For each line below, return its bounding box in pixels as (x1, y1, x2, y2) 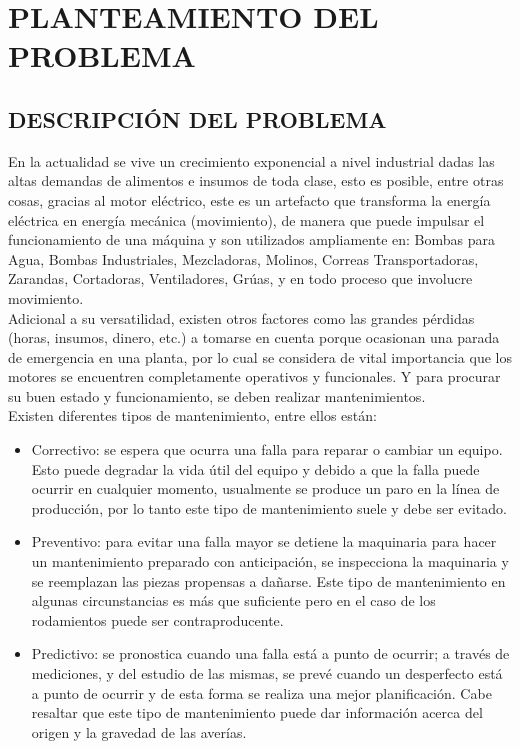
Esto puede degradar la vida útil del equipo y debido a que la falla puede (31, 458, 480, 479)
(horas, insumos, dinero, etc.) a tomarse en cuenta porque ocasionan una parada (8, 327, 500, 348)
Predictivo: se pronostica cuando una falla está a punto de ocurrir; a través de (31, 643, 510, 664)
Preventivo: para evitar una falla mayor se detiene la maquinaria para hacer (31, 531, 497, 552)
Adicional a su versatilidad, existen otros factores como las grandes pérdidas (8, 307, 475, 328)
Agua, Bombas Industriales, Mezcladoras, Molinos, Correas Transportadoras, (8, 248, 479, 269)
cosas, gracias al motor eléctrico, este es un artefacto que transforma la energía (8, 189, 491, 210)
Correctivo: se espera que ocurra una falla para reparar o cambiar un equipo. (31, 439, 503, 460)
